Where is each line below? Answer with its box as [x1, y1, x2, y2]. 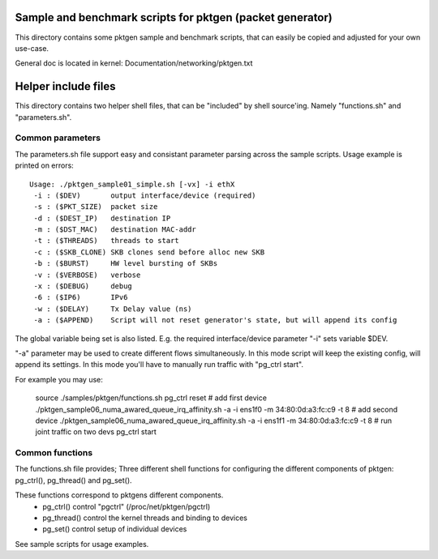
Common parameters [15, 132, 101, 143]
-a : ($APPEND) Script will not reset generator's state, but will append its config [33, 316, 397, 325]
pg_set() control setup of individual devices [42, 524, 187, 534]
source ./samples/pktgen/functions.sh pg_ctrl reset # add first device [35, 393, 268, 403]
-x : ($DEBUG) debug [33, 282, 133, 291]
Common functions [15, 447, 93, 459]
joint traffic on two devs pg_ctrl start [35, 427, 157, 437]
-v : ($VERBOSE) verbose [33, 270, 141, 279]
